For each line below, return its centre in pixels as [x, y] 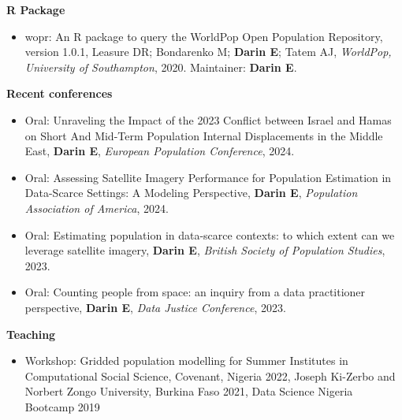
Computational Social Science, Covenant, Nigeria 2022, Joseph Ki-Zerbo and [210, 375]
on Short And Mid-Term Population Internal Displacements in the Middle [204, 135]
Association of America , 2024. [97, 208]
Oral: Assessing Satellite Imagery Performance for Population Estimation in [208, 177]
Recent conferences [60, 93]
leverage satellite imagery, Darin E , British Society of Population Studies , [205, 250]
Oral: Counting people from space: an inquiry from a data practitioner [195, 292]
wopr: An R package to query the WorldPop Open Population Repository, [204, 36]
